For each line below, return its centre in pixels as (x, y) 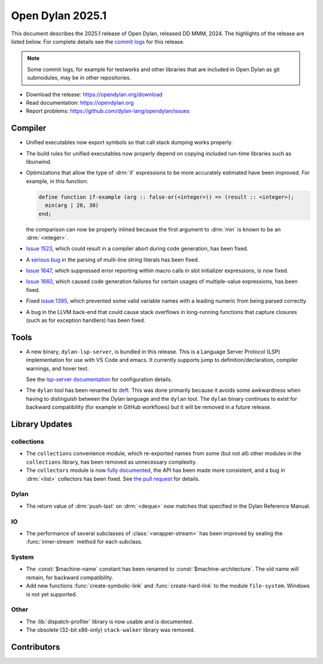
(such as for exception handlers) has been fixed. (86, 321)
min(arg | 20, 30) (72, 205)
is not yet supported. (52, 594)
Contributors (36, 647)
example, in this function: (57, 181)
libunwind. (39, 162)
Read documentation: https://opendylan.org (80, 102)
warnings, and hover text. (57, 368)
